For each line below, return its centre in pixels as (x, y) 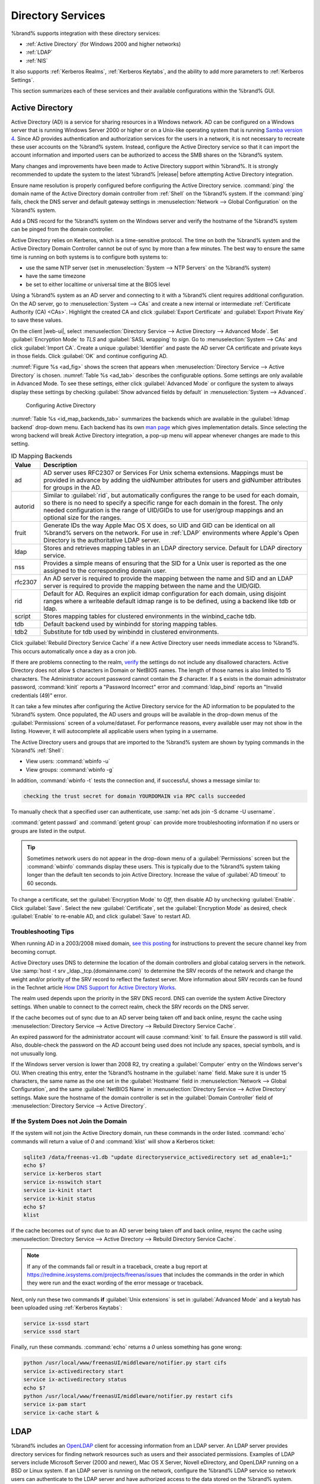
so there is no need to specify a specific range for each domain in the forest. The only (163, 503)
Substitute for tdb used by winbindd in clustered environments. (131, 632)
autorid (25, 506)
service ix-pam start (55, 1404)
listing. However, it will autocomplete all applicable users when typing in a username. (115, 731)
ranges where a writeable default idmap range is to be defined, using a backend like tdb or (170, 601)
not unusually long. (34, 1053)
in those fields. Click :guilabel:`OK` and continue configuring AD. (89, 356)
